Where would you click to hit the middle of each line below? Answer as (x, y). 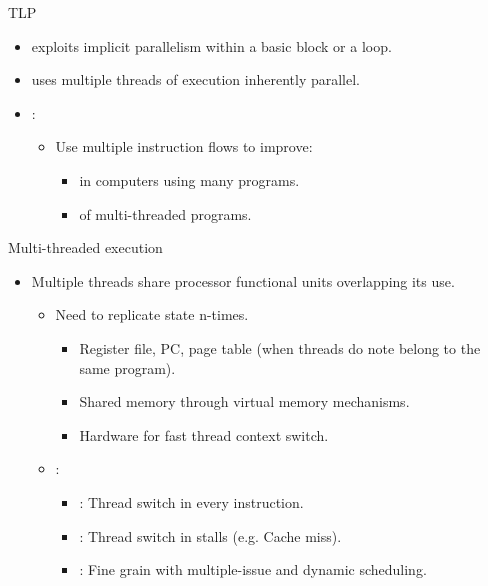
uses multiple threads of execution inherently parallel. (195, 79)
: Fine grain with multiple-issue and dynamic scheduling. (253, 569)
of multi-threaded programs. (165, 213)
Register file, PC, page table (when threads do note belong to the (280, 347)
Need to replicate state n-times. (152, 314)
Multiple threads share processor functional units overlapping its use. (243, 280)
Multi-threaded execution (85, 247)
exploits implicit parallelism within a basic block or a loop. (211, 45)
